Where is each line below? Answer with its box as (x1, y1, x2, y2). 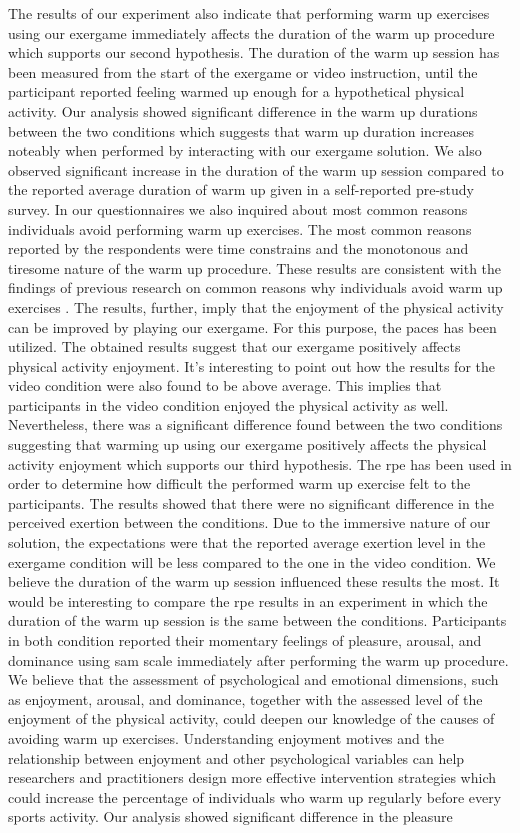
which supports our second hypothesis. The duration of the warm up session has (8, 42, 500, 63)
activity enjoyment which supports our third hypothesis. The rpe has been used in (8, 453, 512, 474)
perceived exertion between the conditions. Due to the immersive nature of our (8, 512, 491, 533)
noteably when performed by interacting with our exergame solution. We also (8, 140, 482, 161)
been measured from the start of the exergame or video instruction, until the (8, 61, 478, 82)
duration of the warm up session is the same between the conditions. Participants (8, 610, 507, 631)
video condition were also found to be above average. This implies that (8, 375, 442, 396)
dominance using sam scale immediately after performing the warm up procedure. (8, 649, 509, 670)
